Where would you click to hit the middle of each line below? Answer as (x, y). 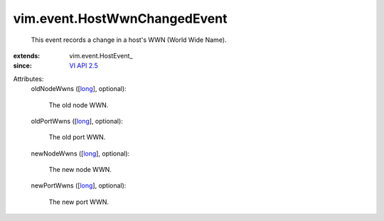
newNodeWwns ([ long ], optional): (80, 153)
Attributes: (28, 79)
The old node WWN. (79, 105)
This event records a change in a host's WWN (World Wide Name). (129, 40)
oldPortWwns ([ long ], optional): (77, 121)
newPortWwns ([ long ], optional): (79, 185)
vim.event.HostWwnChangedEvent (120, 18)
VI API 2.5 (84, 66)
